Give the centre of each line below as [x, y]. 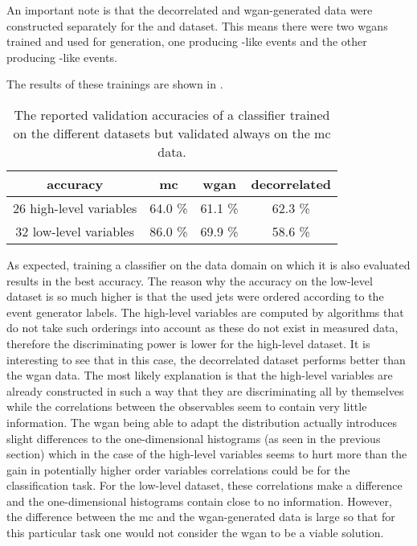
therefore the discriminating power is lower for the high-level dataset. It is [188, 343]
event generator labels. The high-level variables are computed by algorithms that [205, 312]
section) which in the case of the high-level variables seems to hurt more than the [207, 454]
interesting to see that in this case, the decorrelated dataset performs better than [206, 359]
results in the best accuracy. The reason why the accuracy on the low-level [190, 280]
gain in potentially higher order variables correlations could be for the [178, 469]
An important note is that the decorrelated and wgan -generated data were [190, 10]
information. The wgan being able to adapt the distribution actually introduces [202, 422]
